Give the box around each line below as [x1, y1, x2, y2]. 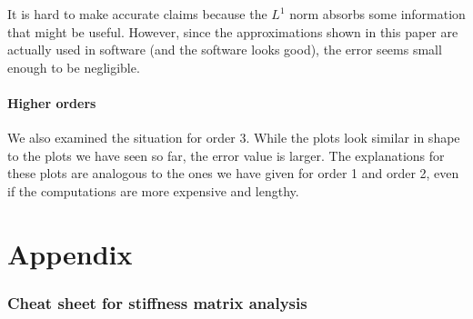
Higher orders [7, 93, 96, 112]
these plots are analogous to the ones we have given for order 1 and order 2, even [7, 164, 459, 183]
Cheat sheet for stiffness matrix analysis [7, 291, 307, 314]
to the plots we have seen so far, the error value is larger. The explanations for [7, 145, 445, 164]
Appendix [7, 234, 133, 272]
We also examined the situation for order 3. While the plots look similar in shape [7, 128, 460, 147]
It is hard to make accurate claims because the [7, 5, 267, 23]
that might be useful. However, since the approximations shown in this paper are [7, 22, 458, 41]
